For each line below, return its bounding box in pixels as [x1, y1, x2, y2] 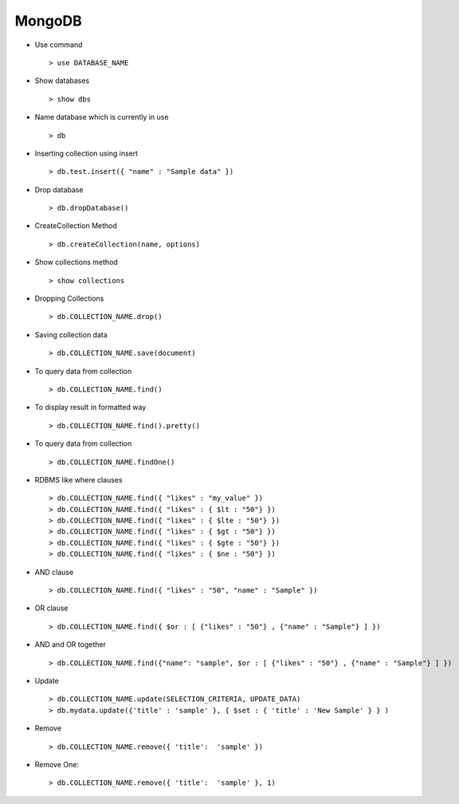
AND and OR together [34, 640, 107, 649]
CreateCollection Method [34, 221, 117, 231]
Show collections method [34, 258, 119, 267]
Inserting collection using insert [34, 148, 139, 158]
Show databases [34, 76, 90, 85]
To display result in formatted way [34, 403, 147, 412]
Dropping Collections [34, 294, 104, 303]
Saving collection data [34, 329, 108, 339]
